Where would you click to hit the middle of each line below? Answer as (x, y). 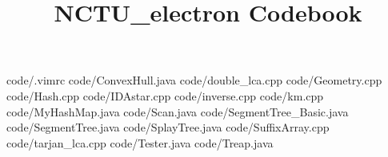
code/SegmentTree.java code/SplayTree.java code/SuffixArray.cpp (168, 127)
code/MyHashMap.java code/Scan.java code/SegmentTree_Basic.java (178, 111)
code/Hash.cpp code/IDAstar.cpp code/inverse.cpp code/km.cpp (165, 95)
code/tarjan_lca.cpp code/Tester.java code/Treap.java (140, 142)
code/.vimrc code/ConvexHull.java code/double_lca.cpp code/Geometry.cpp (194, 80)
